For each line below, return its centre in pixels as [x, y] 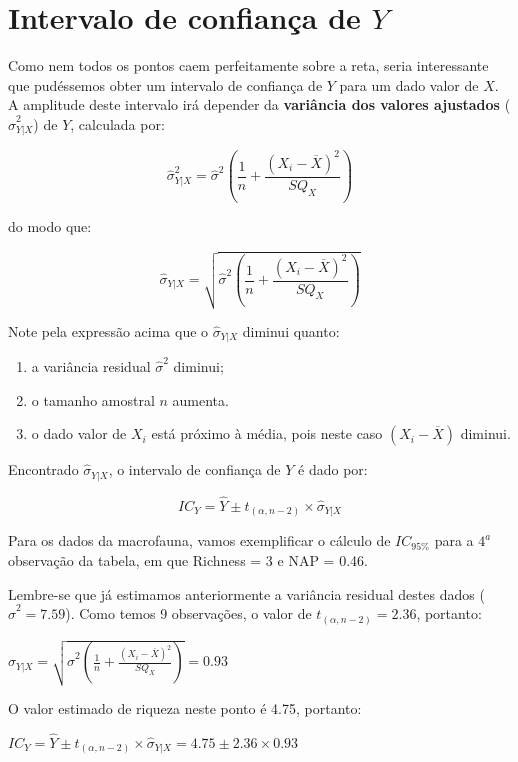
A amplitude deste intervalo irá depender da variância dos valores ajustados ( [259, 104]
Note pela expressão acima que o [108, 330]
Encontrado [43, 469]
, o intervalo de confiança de [194, 469]
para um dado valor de [409, 84]
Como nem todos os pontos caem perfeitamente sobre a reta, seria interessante [248, 65]
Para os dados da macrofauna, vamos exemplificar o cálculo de [199, 540]
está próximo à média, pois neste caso [267, 433]
